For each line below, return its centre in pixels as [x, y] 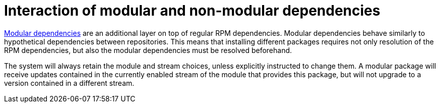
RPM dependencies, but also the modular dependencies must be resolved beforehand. [148, 50]
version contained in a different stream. [69, 83]
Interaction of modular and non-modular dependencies [192, 11]
